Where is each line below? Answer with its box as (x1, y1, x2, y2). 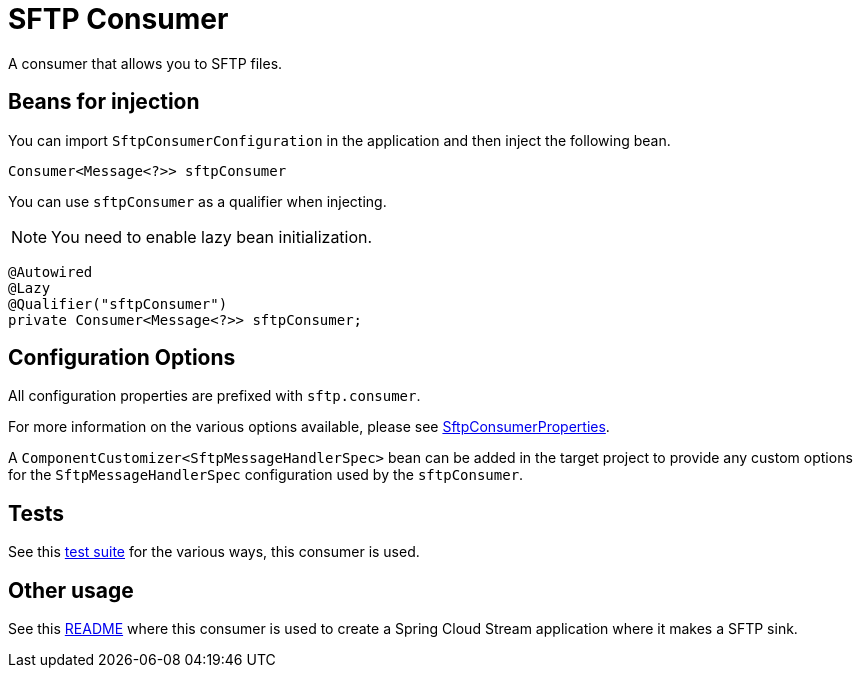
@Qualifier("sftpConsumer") (8, 295, 228, 312)
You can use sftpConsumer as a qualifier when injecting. (8, 192, 387, 210)
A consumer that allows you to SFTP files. (8, 54, 283, 72)
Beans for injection (8, 89, 200, 115)
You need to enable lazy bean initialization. (51, 226, 373, 247)
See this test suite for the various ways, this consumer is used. (8, 543, 420, 561)
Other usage (8, 577, 134, 603)
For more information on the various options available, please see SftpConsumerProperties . (8, 418, 610, 436)
